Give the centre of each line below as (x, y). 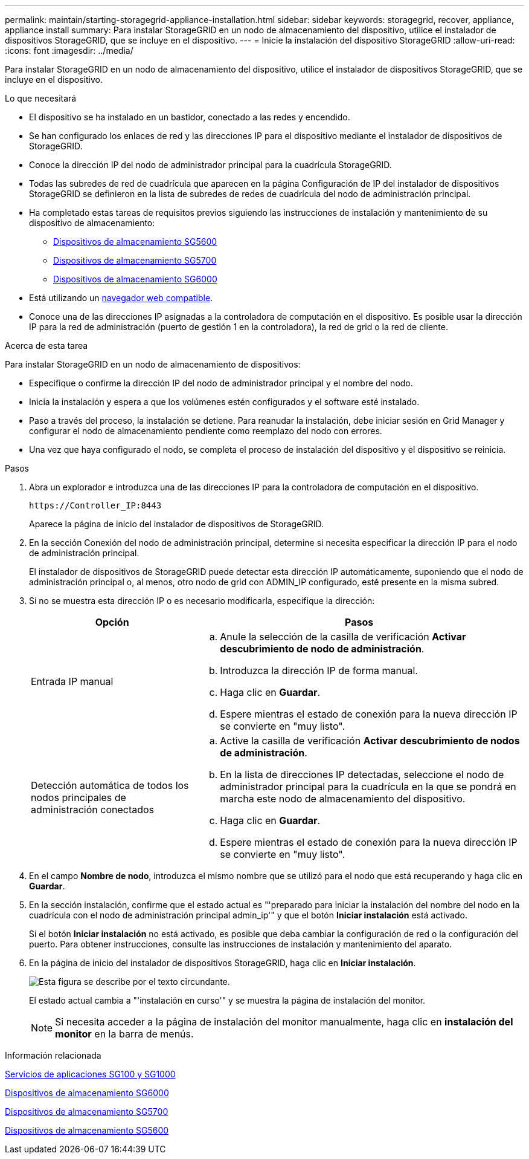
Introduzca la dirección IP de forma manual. (319, 670)
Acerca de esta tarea (46, 346)
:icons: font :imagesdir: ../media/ (69, 50)
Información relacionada (53, 1055)
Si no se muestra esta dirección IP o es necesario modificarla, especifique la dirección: (202, 601)
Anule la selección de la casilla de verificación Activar (343, 637)
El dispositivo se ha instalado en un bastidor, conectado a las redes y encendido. (190, 117)
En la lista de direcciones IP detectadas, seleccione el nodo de (362, 774)
